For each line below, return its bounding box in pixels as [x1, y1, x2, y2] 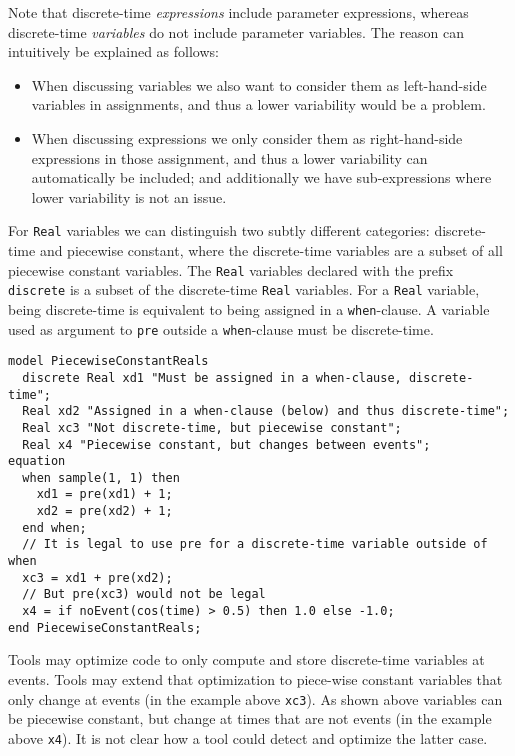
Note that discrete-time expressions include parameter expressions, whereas [8, 2, 469, 22]
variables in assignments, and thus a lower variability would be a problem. [31, 94, 486, 115]
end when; [22, 520, 87, 535]
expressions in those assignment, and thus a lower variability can [31, 147, 428, 168]
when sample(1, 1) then [22, 470, 180, 485]
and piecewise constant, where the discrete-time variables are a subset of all [39, 240, 503, 260]
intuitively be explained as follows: [8, 41, 219, 62]
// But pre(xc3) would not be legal [22, 587, 266, 602]
